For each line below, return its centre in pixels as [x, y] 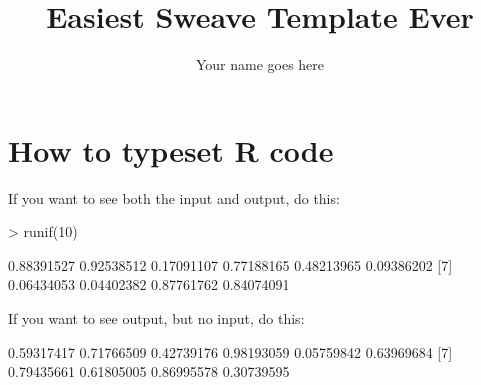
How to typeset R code [171, 149]
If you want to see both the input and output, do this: [174, 197]
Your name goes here [260, 64]
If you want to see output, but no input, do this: [156, 318]
